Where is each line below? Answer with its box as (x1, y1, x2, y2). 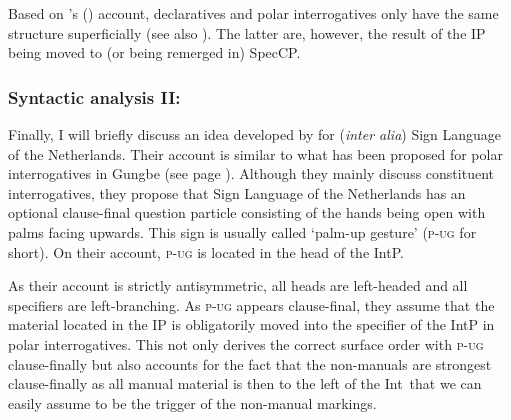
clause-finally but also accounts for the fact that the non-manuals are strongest (8, 353, 492, 374)
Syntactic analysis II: (8, 84, 181, 109)
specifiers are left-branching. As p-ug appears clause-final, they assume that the (8, 294, 495, 315)
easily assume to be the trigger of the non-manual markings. (8, 392, 377, 413)
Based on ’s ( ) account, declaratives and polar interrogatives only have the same (8, 3, 499, 23)
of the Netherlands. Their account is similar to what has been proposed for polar (8, 143, 503, 164)
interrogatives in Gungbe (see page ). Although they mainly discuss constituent (8, 163, 494, 184)
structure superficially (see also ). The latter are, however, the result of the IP (8, 22, 486, 43)
